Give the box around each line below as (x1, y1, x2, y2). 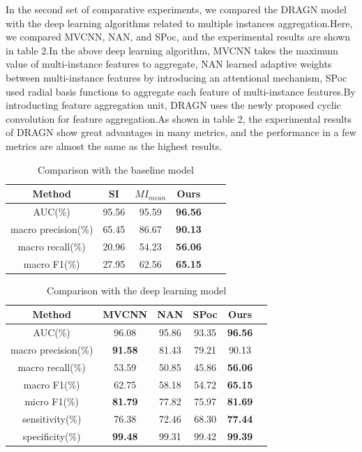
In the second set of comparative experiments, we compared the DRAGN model (6, 2, 347, 16)
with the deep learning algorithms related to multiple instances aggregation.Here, (6, 15, 353, 30)
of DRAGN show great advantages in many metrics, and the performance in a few (6, 125, 356, 140)
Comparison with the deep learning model (47, 282, 227, 297)
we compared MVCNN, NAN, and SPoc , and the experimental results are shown (6, 29, 351, 44)
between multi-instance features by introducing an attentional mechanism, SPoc (6, 70, 347, 84)
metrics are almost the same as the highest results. (6, 138, 223, 153)
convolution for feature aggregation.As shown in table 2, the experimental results (6, 111, 352, 126)
